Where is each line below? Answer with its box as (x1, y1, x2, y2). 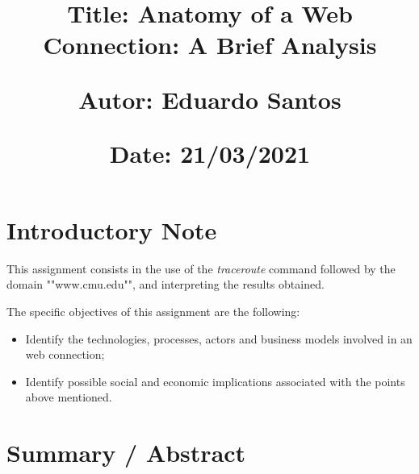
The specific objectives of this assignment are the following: (6, 303, 300, 320)
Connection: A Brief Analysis (43, 28, 377, 61)
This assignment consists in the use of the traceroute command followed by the (6, 260, 396, 276)
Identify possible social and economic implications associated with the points (25, 372, 405, 389)
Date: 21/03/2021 (109, 136, 311, 169)
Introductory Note (6, 213, 217, 246)
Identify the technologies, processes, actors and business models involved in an (25, 330, 413, 347)
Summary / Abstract (6, 436, 246, 469)
